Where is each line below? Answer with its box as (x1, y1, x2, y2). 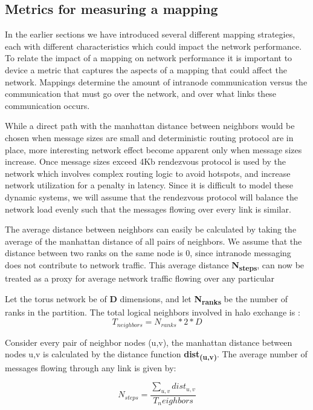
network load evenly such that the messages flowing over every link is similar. (5, 202, 291, 215)
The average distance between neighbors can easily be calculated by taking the (5, 223, 297, 236)
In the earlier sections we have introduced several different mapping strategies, (5, 28, 295, 41)
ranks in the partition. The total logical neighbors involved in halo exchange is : (5, 305, 300, 318)
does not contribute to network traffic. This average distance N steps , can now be (5, 258, 305, 273)
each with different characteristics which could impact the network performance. (5, 39, 302, 52)
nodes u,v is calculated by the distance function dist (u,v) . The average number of (5, 348, 308, 362)
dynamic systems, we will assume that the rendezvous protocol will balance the (5, 190, 298, 203)
